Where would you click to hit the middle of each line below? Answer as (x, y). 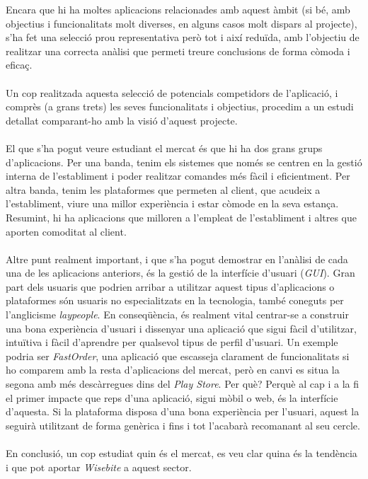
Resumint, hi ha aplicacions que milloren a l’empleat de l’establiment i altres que (182, 217)
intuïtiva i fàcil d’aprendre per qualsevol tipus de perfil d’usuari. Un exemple (172, 342)
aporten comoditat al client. (66, 231)
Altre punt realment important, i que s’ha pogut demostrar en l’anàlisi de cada (177, 259)
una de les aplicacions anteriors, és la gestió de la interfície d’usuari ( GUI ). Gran (180, 273)
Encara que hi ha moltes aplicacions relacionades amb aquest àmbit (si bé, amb (178, 9)
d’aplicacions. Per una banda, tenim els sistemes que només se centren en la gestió (184, 162)
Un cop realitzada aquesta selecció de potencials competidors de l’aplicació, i (172, 92)
